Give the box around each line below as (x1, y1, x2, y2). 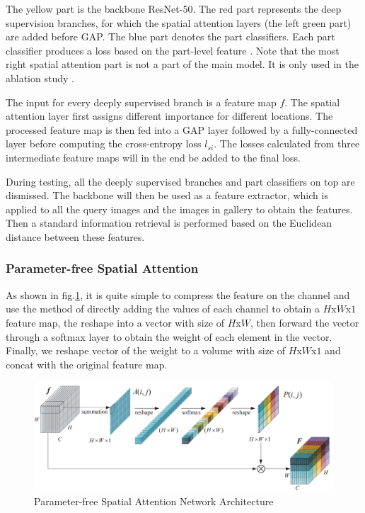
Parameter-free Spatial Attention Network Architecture (34, 494, 274, 509)
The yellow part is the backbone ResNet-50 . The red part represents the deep (6, 1, 342, 16)
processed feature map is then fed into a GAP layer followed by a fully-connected (6, 122, 358, 137)
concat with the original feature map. (6, 356, 168, 371)
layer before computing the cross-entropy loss (6, 136, 202, 151)
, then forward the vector (250, 315, 359, 329)
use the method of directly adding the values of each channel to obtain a (6, 301, 320, 316)
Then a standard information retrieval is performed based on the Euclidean (6, 215, 332, 230)
